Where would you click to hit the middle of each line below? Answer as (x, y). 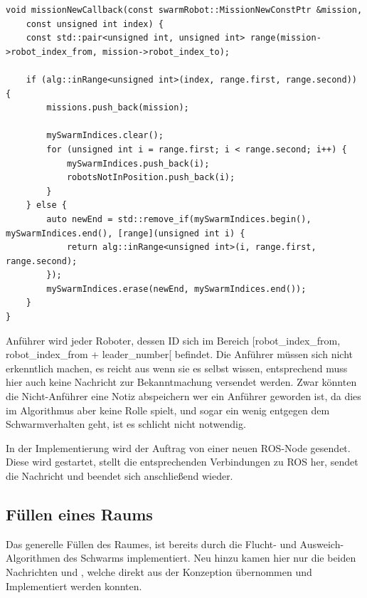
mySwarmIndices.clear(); (105, 136)
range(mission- (286, 38)
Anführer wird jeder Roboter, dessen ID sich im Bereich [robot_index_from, (173, 340)
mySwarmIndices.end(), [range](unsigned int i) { (126, 233)
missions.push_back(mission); (118, 108)
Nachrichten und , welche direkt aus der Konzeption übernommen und (159, 571)
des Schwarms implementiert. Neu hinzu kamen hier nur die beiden (210, 558)
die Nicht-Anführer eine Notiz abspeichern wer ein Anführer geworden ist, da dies (183, 396)
